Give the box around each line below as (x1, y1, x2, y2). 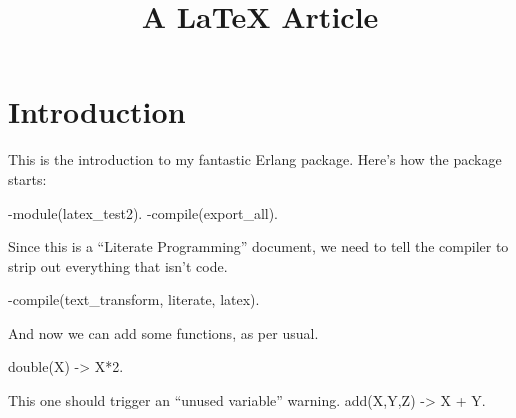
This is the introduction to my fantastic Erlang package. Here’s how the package (8, 149, 502, 170)
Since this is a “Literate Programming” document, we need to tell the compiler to (8, 236, 509, 257)
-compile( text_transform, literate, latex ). (8, 289, 260, 310)
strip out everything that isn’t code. (8, 255, 228, 276)
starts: (8, 168, 47, 189)
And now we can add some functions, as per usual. (8, 322, 319, 343)
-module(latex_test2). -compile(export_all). (8, 202, 279, 223)
